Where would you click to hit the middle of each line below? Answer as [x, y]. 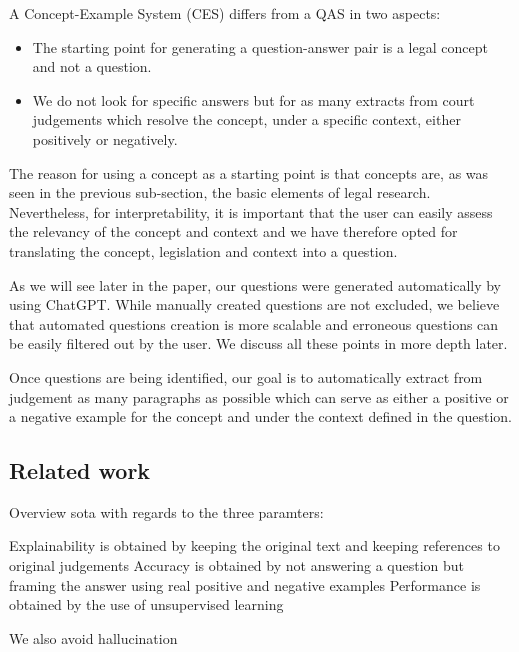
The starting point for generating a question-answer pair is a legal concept [260, 46]
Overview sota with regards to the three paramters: [166, 511]
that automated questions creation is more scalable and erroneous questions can [254, 323]
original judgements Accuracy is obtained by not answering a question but [237, 565]
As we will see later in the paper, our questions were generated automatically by [255, 284]
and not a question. [92, 66]
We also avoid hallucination [93, 637]
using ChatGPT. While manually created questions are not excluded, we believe [254, 304]
